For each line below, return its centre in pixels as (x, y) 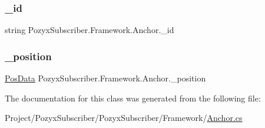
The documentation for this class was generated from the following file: (133, 98)
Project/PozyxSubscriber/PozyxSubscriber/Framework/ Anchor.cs (124, 118)
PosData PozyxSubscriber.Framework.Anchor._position (105, 78)
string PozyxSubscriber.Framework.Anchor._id (90, 30)
